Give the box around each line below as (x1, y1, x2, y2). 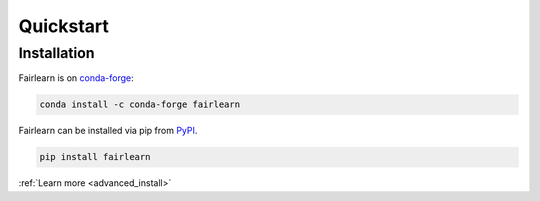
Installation (18, 44, 95, 62)
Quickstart (18, 15, 110, 37)
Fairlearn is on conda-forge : (18, 72, 134, 84)
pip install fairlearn (39, 151, 151, 163)
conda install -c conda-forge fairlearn (39, 99, 240, 110)
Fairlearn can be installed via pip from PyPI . (18, 125, 198, 137)
